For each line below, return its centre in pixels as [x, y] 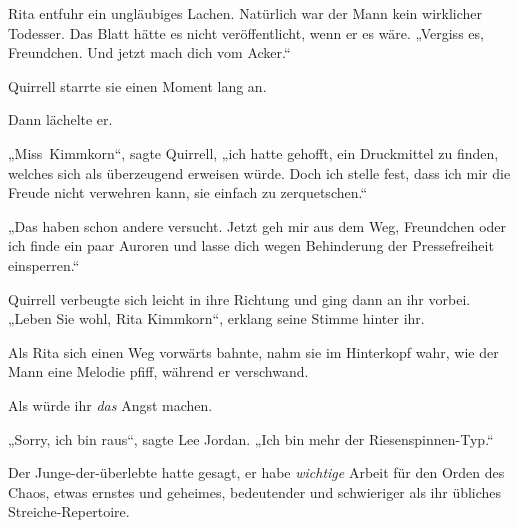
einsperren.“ [44, 264]
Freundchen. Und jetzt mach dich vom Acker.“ [149, 52]
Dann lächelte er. [60, 119]
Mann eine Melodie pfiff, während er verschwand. [158, 371]
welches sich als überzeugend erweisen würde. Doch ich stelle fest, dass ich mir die [259, 172]
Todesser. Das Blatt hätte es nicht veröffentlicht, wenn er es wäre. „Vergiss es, [246, 32]
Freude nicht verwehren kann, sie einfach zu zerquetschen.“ [188, 192]
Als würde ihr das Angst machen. [110, 404]
